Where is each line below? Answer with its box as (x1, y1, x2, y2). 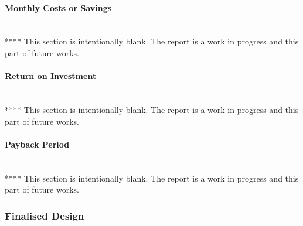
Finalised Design (5, 208, 84, 222)
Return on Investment (5, 70, 97, 82)
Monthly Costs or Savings (5, 1, 112, 13)
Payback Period (5, 138, 70, 150)
